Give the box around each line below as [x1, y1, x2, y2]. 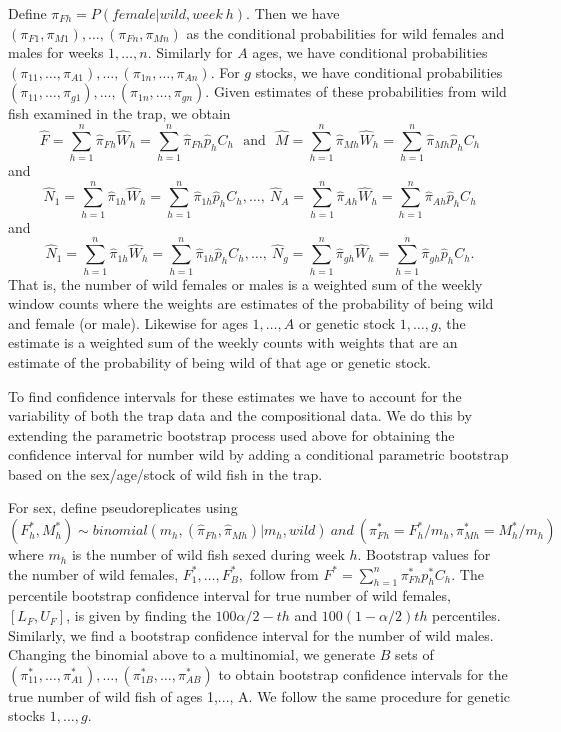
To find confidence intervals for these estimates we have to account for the [8, 385, 462, 406]
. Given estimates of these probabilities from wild [205, 81, 507, 102]
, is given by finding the [66, 605, 211, 626]
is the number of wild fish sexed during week [71, 544, 345, 565]
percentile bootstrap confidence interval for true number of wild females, [8, 585, 451, 606]
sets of [395, 644, 434, 665]
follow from [249, 563, 319, 584]
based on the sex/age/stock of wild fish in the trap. [8, 463, 323, 484]
